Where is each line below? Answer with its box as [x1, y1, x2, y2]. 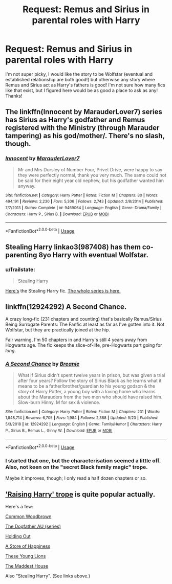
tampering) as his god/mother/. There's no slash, [5, 131, 165, 140]
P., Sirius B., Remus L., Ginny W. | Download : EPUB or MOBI [5, 428, 113, 433]
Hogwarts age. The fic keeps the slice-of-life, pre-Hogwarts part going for [5, 342, 162, 348]
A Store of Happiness [5, 543, 51, 549]
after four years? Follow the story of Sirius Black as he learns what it [17, 377, 162, 384]
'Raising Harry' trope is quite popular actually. [5, 490, 156, 499]
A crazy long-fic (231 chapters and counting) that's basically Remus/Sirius [5, 316, 162, 322]
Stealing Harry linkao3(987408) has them [5, 243, 141, 252]
